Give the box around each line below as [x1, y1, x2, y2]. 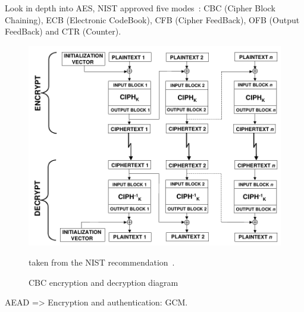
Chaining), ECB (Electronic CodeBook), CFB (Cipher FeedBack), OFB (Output [5, 13, 300, 26]
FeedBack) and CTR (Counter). [5, 25, 121, 38]
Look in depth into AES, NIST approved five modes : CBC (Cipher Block [5, 2, 275, 14]
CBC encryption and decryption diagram [29, 276, 178, 288]
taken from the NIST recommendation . [29, 255, 175, 268]
